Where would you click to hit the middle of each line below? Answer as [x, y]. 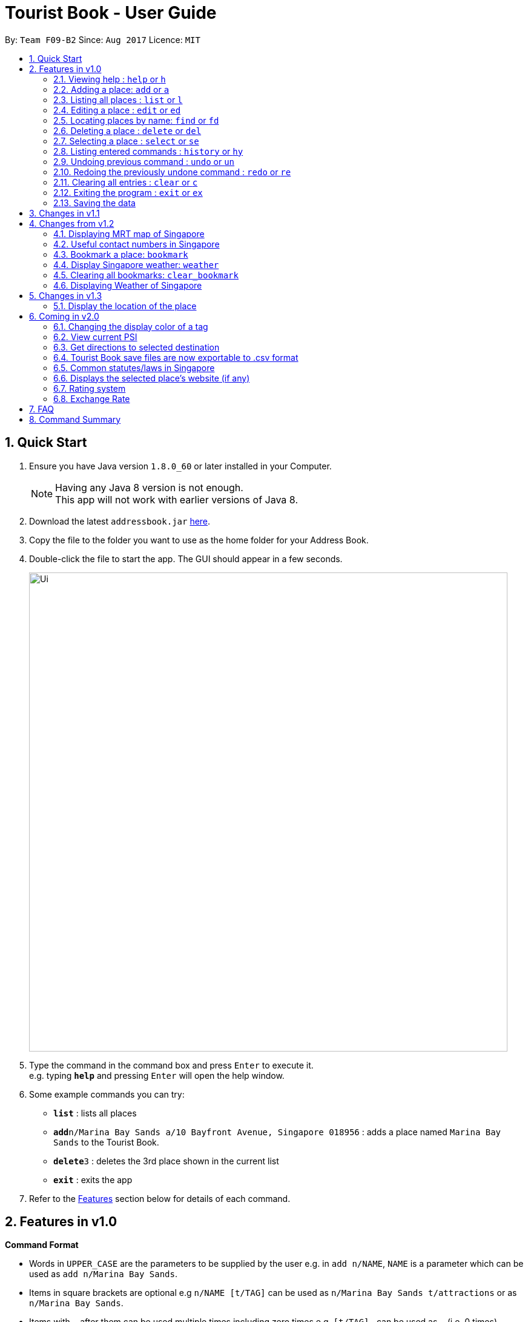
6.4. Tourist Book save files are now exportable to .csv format [176, 357]
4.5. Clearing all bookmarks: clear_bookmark [146, 275]
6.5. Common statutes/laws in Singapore [134, 367]
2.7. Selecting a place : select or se [126, 141]
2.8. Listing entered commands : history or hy [148, 151]
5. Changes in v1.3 [66, 295]
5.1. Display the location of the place [125, 306]
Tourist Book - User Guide [111, 13]
